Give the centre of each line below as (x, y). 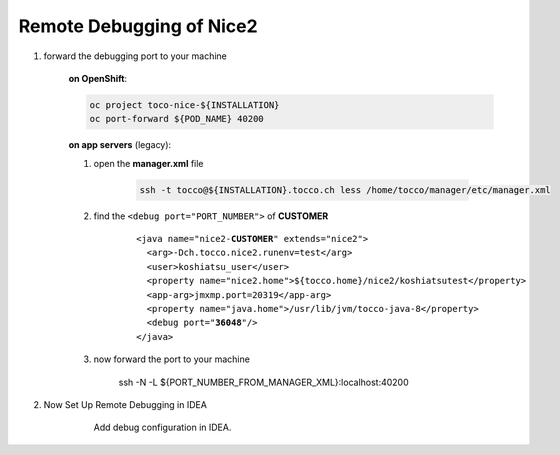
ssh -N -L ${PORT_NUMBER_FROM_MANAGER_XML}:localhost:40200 (263, 382)
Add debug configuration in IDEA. (162, 427)
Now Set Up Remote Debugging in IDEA (125, 404)
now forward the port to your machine (171, 359)
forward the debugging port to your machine (135, 56)
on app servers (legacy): (120, 145)
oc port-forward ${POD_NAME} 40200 (176, 119)
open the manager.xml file (148, 163)
